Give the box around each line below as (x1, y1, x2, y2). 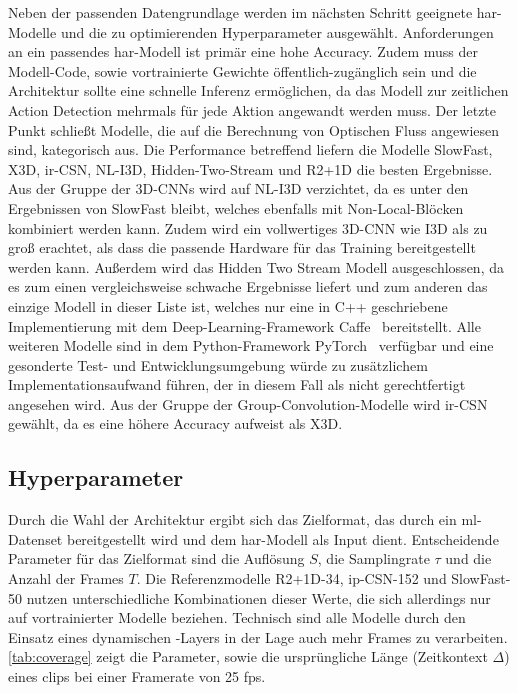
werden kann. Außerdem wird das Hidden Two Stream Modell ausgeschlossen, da (8, 256, 504, 277)
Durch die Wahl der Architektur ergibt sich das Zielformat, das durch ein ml (8, 509, 477, 530)
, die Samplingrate (317, 548, 430, 569)
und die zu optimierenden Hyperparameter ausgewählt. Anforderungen (60, 21, 494, 42)
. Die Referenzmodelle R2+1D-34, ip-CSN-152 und (136, 568, 447, 589)
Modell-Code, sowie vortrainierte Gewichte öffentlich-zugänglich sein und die (8, 60, 477, 81)
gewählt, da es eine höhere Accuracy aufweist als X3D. (8, 413, 343, 434)
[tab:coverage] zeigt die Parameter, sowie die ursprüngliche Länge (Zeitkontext (8, 646, 488, 667)
